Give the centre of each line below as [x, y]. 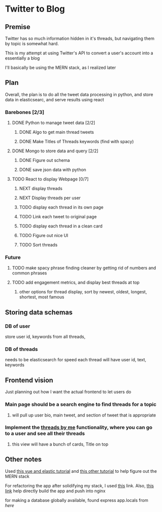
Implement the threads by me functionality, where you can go [79, 428]
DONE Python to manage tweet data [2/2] [53, 123]
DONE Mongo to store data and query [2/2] [55, 151]
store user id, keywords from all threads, [45, 337]
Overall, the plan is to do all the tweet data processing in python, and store [79, 94]
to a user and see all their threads [45, 433]
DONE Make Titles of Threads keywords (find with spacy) [76, 142]
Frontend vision [29, 380]
